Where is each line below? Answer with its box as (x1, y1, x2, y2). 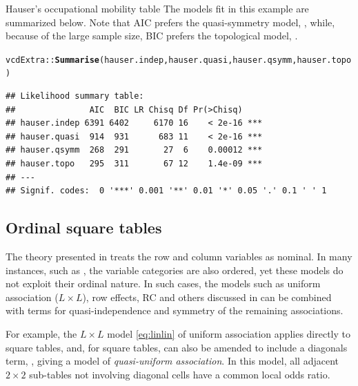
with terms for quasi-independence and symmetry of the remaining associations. (6, 303, 344, 318)
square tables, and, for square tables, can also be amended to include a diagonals (6, 340, 348, 354)
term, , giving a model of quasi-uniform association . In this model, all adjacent (6, 354, 339, 368)
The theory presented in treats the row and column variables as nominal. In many (6, 249, 352, 264)
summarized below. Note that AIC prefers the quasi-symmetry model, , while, (6, 15, 335, 29)
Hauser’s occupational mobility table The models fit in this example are (6, 1, 309, 15)
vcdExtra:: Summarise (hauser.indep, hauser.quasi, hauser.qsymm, (6, 55, 297, 65)
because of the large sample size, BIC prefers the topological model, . (6, 28, 298, 43)
